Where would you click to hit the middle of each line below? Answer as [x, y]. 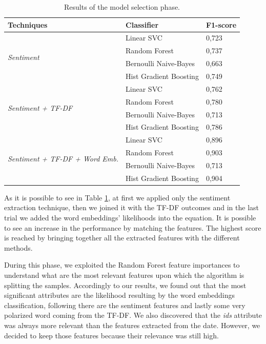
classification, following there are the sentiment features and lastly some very [125, 305]
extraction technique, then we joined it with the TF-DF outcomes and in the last [131, 207]
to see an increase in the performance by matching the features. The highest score [133, 227]
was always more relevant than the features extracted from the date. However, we [132, 325]
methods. [18, 247]
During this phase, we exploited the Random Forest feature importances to [122, 265]
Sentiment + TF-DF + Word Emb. [63, 159]
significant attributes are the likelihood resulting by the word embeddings [120, 295]
